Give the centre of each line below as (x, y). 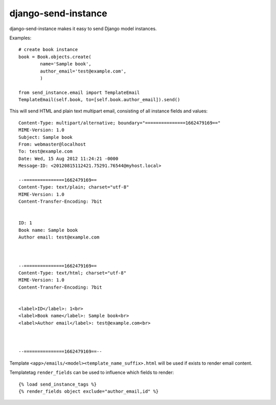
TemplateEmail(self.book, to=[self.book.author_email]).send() (99, 100)
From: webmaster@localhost (52, 145)
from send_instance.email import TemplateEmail (79, 92)
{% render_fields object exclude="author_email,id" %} (89, 391)
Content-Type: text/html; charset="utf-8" (73, 273)
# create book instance (48, 50)
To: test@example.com (45, 151)
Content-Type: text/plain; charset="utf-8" (74, 187)
